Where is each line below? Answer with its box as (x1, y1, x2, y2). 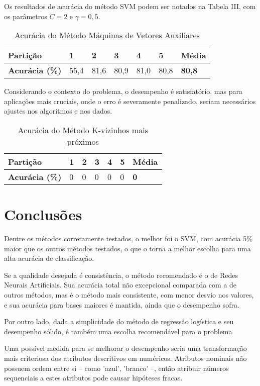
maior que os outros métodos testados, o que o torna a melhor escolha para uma (4, 243, 251, 253)
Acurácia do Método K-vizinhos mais (18, 124, 148, 136)
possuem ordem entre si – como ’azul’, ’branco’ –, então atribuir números (4, 362, 229, 373)
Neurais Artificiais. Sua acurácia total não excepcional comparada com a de (4, 279, 237, 290)
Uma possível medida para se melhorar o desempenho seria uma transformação (4, 343, 247, 353)
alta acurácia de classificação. (4, 253, 94, 263)
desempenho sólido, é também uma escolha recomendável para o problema (4, 326, 232, 336)
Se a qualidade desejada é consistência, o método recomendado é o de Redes (4, 269, 238, 280)
